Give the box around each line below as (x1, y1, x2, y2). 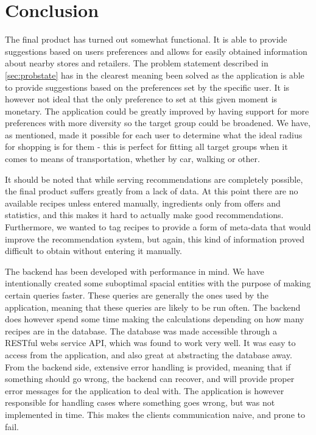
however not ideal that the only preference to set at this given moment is (5, 93, 278, 105)
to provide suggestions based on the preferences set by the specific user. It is (5, 80, 290, 93)
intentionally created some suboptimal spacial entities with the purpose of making (5, 277, 311, 289)
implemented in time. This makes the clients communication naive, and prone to (5, 408, 305, 420)
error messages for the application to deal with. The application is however (5, 384, 284, 397)
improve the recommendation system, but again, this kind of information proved (5, 232, 304, 245)
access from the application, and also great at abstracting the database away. (5, 348, 292, 361)
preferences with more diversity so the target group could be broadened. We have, (5, 116, 311, 129)
